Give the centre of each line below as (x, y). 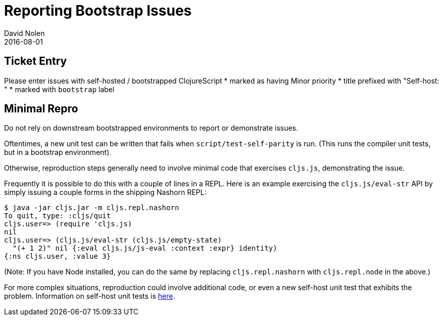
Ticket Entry (35, 61)
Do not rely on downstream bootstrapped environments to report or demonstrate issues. (151, 128)
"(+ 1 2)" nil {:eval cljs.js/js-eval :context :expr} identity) (145, 248)
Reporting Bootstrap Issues (98, 11)
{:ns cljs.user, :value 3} (57, 256)
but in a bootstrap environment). (58, 152)
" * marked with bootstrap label (59, 89)
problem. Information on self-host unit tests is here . (90, 296)
